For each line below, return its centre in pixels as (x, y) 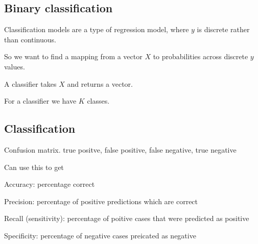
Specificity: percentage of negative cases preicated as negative (100, 235)
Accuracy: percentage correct (50, 184)
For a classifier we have (40, 101)
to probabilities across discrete (201, 56)
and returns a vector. (100, 83)
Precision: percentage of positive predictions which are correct (101, 201)
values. (15, 66)
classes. (98, 101)
